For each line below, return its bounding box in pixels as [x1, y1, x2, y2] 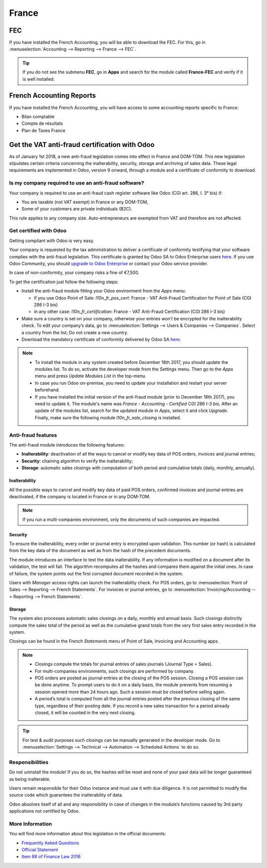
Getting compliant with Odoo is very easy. [9, 238, 94, 244]
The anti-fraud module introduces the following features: [9, 442, 125, 448]
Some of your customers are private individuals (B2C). [21, 206, 133, 212]
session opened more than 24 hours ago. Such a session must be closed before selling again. [35, 689, 226, 695]
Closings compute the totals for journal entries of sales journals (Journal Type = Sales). [35, 661, 213, 667]
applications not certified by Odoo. [9, 808, 80, 814]
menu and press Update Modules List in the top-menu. [35, 373, 146, 379]
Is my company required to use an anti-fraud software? [9, 180, 144, 187]
